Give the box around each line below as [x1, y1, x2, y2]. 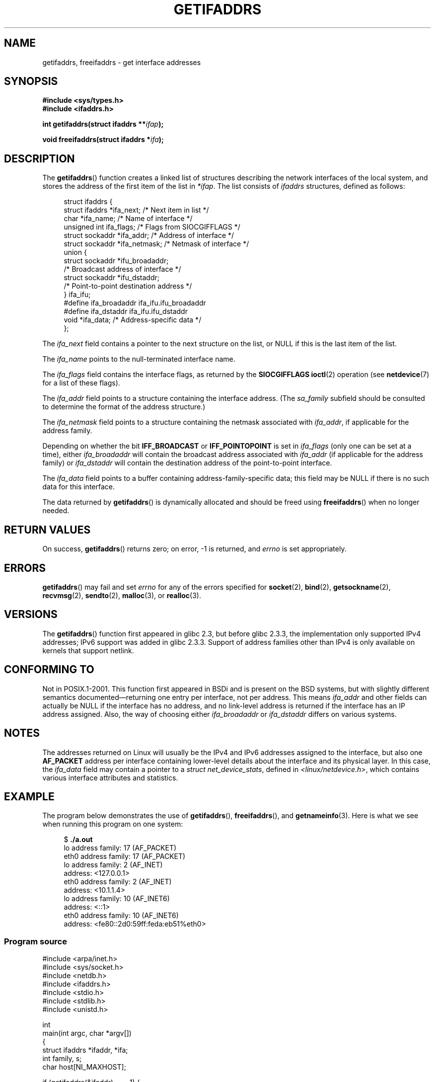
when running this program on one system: [42, 820, 183, 829]
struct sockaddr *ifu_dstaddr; [64, 273, 159, 282]
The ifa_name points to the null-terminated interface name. [42, 355, 235, 364]
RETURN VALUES [4, 523, 91, 536]
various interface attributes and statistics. [42, 773, 178, 782]
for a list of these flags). [42, 379, 120, 387]
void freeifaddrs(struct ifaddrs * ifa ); [42, 135, 164, 144]
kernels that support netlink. [42, 646, 134, 655]
